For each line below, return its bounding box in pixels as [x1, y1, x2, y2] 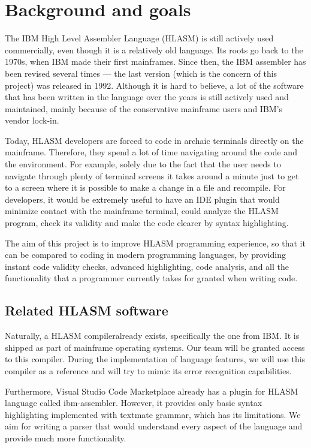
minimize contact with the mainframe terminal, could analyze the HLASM [5, 205, 279, 217]
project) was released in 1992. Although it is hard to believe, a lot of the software [5, 79, 304, 91]
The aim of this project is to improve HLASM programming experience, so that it [5, 236, 306, 249]
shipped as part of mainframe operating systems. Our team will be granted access [5, 341, 305, 353]
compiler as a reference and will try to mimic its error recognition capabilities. [5, 364, 292, 377]
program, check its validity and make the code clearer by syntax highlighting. [5, 217, 289, 229]
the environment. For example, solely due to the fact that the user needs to [5, 158, 281, 170]
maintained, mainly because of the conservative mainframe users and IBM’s [5, 102, 283, 115]
